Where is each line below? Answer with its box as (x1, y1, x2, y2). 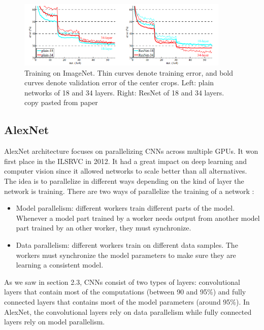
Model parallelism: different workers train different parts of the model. (16, 203, 235, 213)
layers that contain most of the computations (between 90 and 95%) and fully (4, 286, 246, 297)
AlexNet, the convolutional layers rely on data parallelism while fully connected (4, 306, 252, 317)
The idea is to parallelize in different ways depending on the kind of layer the (4, 176, 244, 186)
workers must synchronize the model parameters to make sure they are (16, 249, 236, 260)
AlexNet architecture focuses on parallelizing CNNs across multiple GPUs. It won (4, 146, 258, 156)
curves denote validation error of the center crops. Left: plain (24, 77, 214, 88)
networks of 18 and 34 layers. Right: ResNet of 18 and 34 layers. (24, 87, 224, 97)
